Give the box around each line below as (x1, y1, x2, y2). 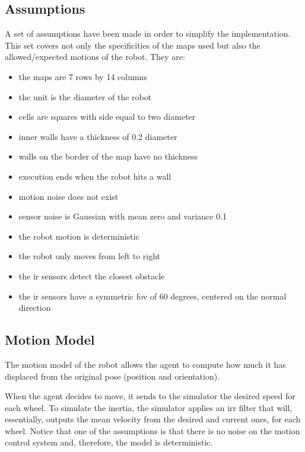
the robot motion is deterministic (18, 230, 139, 242)
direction (18, 301, 51, 314)
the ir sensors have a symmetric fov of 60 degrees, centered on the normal (18, 289, 287, 302)
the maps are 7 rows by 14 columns (18, 70, 147, 82)
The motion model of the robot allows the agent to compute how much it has (5, 358, 286, 370)
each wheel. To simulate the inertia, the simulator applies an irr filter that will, (5, 401, 293, 413)
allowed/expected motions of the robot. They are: (5, 50, 185, 63)
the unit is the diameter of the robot (18, 90, 152, 103)
